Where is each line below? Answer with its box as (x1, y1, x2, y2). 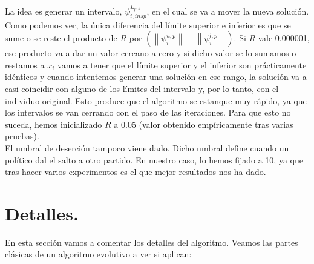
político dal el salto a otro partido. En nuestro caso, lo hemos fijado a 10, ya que (5, 153, 303, 166)
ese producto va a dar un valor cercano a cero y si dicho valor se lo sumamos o (5, 47, 296, 59)
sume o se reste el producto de (5, 31, 117, 44)
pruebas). (5, 130, 39, 142)
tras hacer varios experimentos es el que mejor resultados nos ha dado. (5, 165, 266, 178)
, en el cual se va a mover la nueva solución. (146, 4, 309, 17)
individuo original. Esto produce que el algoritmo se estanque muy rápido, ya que (5, 94, 307, 107)
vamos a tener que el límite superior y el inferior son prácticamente (57, 58, 307, 71)
